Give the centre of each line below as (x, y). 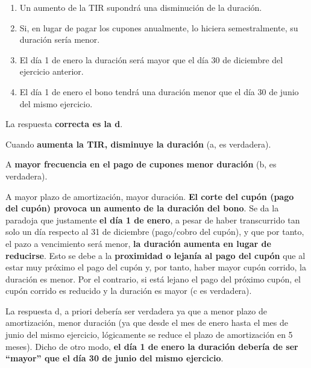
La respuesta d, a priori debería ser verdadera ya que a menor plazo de (136, 310)
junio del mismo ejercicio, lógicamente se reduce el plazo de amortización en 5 (149, 335)
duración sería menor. (60, 39)
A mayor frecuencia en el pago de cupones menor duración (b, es (141, 164)
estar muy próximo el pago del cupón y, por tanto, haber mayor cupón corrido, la (156, 267)
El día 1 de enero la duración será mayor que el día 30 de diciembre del (151, 59)
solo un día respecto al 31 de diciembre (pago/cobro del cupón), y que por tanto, (155, 232)
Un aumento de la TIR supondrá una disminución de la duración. (141, 7)
